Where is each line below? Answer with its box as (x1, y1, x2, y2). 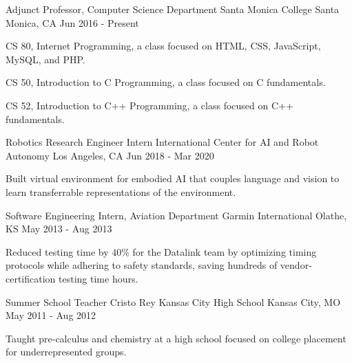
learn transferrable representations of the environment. (6, 184, 236, 199)
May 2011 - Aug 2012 (6, 308, 96, 322)
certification (6, 271, 56, 285)
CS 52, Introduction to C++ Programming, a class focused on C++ (6, 98, 293, 112)
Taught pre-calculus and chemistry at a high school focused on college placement (6, 331, 346, 345)
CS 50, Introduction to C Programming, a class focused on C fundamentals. (6, 75, 326, 89)
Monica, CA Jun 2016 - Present (6, 15, 139, 30)
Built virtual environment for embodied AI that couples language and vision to (6, 171, 340, 186)
